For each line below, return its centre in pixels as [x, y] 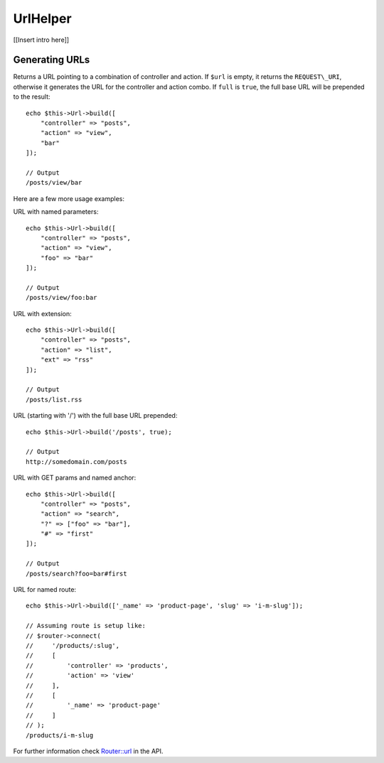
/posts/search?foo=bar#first [76, 573]
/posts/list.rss [54, 399]
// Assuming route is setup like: [86, 626]
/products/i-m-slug [60, 735]
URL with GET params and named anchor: [75, 478]
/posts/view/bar [54, 183]
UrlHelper [42, 18]
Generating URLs [52, 60]
